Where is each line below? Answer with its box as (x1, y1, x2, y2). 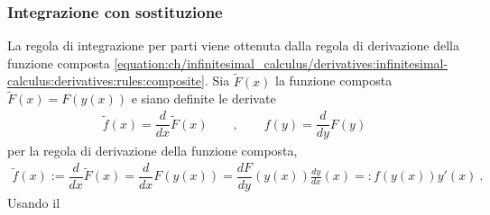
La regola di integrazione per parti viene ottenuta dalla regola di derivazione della (7, 36, 459, 55)
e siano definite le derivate (131, 89, 276, 108)
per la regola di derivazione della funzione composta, (7, 141, 298, 160)
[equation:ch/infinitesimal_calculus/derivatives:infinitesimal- (114, 53, 448, 72)
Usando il (7, 193, 60, 211)
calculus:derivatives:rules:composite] (7, 71, 205, 90)
